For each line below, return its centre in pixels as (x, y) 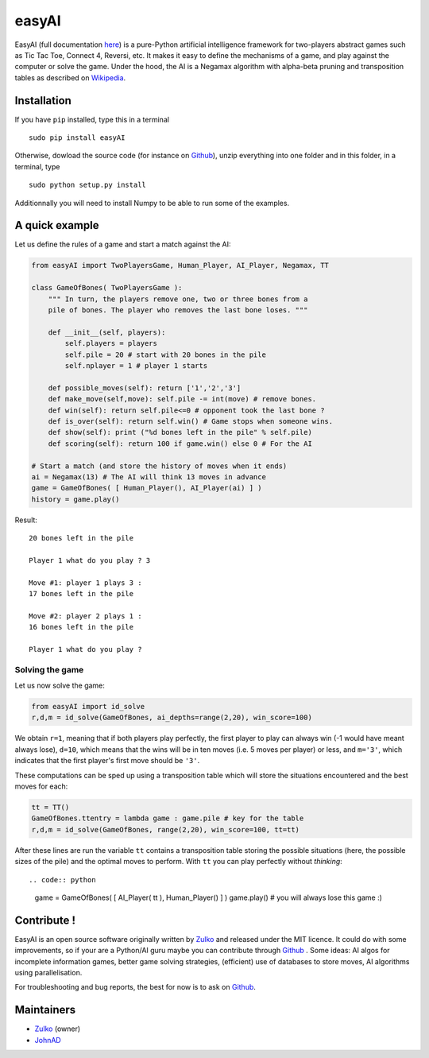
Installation (43, 101)
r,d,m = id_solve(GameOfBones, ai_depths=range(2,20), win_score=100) (172, 718)
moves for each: (41, 786)
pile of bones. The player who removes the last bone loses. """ (178, 310)
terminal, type (37, 166)
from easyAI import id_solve (88, 707)
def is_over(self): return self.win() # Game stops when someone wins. (191, 421)
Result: (26, 520)
